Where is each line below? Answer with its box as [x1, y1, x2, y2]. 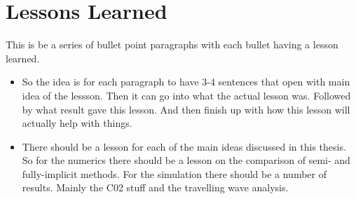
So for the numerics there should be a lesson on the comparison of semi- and [22, 153, 350, 167]
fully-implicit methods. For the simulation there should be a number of [22, 166, 327, 181]
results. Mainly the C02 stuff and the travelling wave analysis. [22, 180, 289, 195]
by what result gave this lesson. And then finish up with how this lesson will [22, 102, 350, 116]
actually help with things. [22, 116, 132, 130]
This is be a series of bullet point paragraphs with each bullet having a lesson [6, 37, 338, 52]
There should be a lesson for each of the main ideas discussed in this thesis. [22, 139, 346, 153]
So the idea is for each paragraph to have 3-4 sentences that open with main [22, 74, 350, 89]
